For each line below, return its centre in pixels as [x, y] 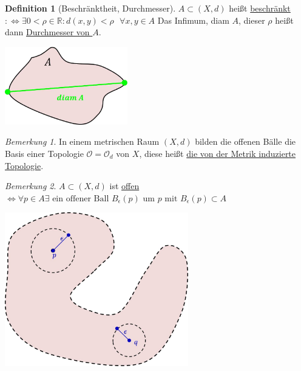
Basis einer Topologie [44, 153]
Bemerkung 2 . [31, 186]
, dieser [252, 20]
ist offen [124, 186]
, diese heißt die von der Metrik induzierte [218, 153]
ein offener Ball [81, 199]
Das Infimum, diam [193, 20]
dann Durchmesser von [47, 32]
